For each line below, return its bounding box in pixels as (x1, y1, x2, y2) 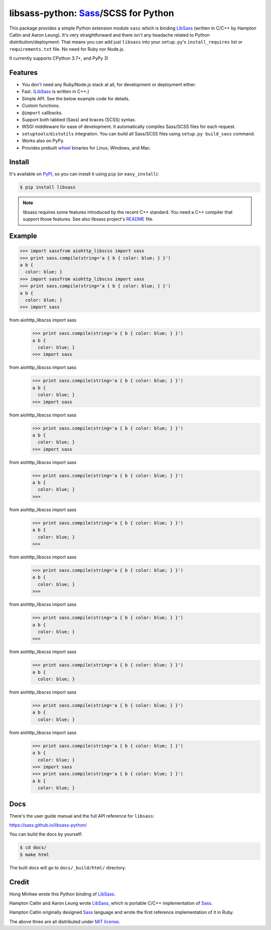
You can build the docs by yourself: (9, 831, 83, 837)
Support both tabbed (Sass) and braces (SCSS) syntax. (22, 116, 137, 122)
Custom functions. (22, 103, 60, 109)
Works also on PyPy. (22, 138, 65, 144)
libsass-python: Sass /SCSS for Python (9, 8, 174, 19)
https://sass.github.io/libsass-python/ (9, 822, 87, 828)
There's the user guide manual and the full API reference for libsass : (9, 813, 155, 819)
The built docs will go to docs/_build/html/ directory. (9, 864, 126, 870)
